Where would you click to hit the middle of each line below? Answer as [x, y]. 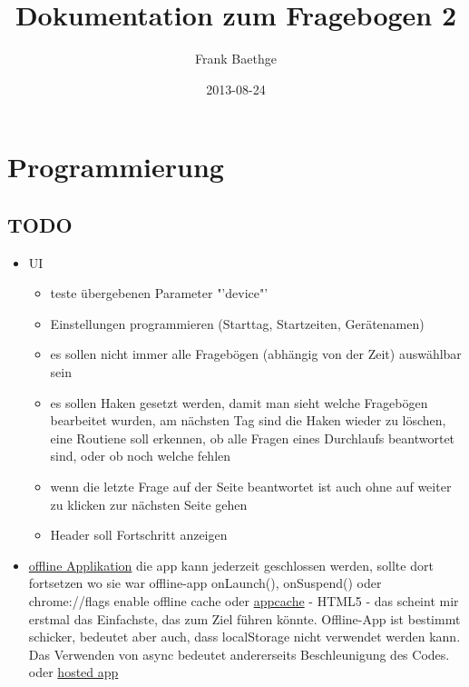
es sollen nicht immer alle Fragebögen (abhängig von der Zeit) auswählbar [256, 354]
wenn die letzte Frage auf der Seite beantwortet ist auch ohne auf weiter [251, 487]
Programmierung [116, 167]
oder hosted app [73, 672]
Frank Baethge [236, 59]
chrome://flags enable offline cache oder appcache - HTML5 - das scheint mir [244, 601]
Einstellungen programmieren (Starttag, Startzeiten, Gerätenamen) [237, 323]
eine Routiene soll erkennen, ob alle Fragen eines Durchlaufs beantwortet [253, 438]
